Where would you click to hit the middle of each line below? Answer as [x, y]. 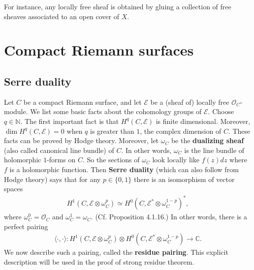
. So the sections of [111, 160]
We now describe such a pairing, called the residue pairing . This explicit [116, 252]
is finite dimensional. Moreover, [203, 121]
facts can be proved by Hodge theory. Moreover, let [81, 140]
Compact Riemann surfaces [99, 50]
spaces [14, 189]
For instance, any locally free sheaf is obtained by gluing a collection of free [118, 6]
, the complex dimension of [181, 131]
